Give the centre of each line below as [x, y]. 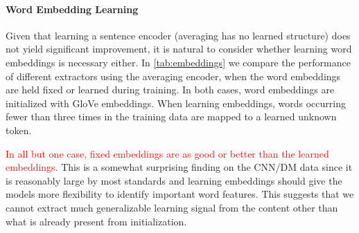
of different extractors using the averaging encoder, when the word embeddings [173, 76]
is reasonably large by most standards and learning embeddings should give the [174, 180]
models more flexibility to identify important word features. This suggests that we [180, 194]
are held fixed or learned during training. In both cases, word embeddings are [170, 90]
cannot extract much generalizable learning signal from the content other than [172, 207]
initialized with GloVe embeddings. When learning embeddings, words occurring [176, 103]
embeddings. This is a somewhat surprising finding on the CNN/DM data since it [179, 167]
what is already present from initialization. [96, 221]
